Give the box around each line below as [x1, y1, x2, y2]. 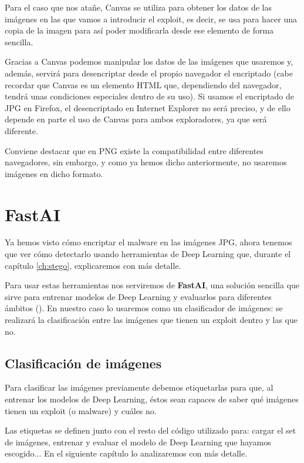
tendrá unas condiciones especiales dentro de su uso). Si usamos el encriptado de [5, 90, 295, 102]
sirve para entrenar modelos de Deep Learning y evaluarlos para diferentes [5, 290, 272, 302]
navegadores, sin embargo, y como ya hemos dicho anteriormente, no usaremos [5, 156, 287, 168]
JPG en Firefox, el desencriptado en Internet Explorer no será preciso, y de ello [5, 101, 291, 114]
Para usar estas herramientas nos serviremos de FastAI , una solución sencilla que [5, 279, 300, 291]
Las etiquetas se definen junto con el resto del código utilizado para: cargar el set [5, 424, 296, 437]
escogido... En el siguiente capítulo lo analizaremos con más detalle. [5, 447, 248, 459]
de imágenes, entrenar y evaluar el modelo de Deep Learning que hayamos [5, 435, 271, 448]
